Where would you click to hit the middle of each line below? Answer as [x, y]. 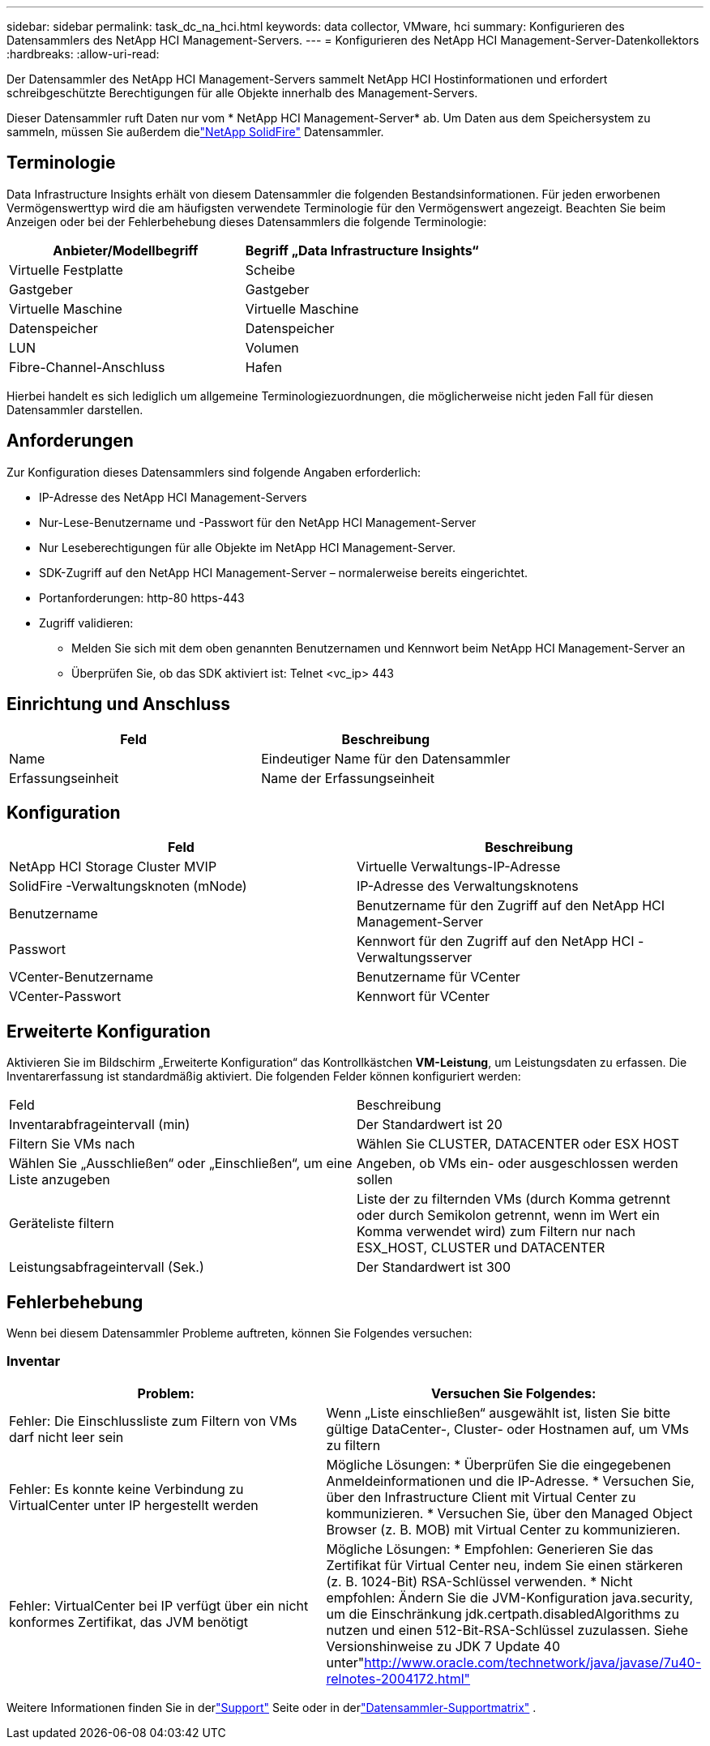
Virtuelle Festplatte [66, 270]
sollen [375, 1180]
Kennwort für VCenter [423, 997]
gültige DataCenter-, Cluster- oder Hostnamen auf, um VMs [507, 1429]
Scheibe [270, 270]
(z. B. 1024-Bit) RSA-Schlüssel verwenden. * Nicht [479, 1581]
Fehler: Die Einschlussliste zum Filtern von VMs [153, 1421]
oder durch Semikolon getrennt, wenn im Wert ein [508, 1215]
